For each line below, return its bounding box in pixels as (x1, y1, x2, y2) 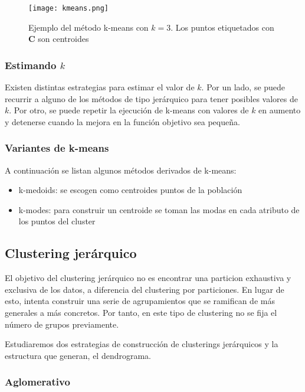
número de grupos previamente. (5, 318, 119, 330)
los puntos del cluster (18, 215, 96, 227)
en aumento (258, 104, 301, 116)
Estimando (5, 57, 57, 72)
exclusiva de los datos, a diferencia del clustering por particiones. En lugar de (5, 283, 284, 295)
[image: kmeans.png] (28, 4, 109, 12)
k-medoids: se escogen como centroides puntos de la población (18, 184, 242, 196)
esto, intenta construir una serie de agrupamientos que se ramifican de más (5, 295, 275, 307)
